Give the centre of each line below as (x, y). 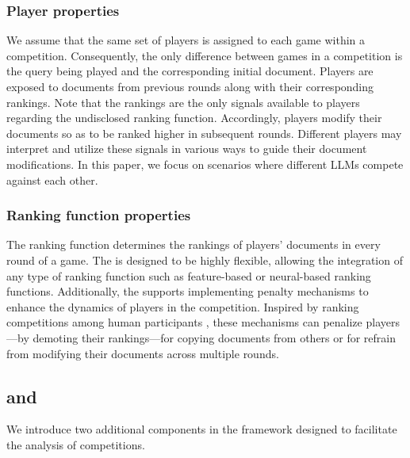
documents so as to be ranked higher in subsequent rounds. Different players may (204, 133)
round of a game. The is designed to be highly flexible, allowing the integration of (205, 260)
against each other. (52, 179)
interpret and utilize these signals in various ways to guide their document (187, 149)
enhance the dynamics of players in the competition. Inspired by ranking (183, 306)
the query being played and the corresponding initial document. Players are (190, 71)
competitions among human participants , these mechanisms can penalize (184, 322)
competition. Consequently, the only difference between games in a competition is (205, 55)
